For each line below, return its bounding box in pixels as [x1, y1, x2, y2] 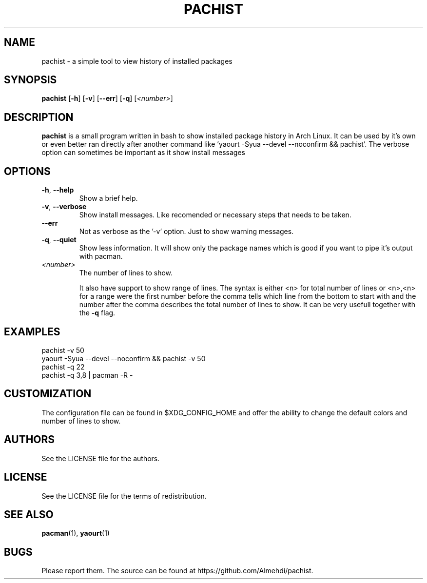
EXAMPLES [4, 325, 60, 338]
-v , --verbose [41, 202, 87, 211]
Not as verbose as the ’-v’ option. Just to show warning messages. [79, 227, 294, 236]
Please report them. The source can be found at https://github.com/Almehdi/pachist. [41, 566, 313, 575]
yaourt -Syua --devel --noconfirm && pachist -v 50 [41, 354, 206, 363]
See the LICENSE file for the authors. [41, 454, 160, 463]
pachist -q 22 [41, 362, 85, 371]
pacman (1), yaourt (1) [41, 529, 110, 538]
